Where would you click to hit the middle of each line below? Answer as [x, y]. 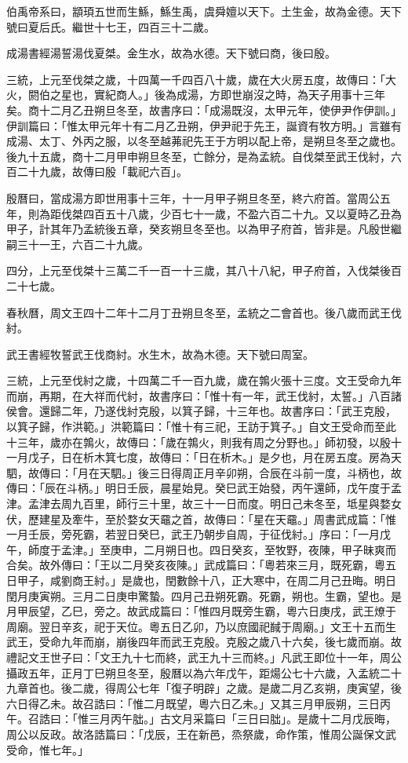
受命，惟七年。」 [47, 749]
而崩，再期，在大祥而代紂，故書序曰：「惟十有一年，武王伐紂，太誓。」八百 [199, 395]
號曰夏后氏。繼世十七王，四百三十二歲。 [111, 26]
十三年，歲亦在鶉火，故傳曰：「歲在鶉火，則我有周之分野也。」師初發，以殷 [199, 442]
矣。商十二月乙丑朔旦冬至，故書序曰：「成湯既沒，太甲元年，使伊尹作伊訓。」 [204, 110]
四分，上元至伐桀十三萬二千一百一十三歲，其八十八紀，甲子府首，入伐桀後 [199, 270]
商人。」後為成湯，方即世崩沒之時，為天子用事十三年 [250, 95]
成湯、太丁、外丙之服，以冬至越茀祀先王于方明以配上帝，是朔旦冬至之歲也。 [204, 141]
